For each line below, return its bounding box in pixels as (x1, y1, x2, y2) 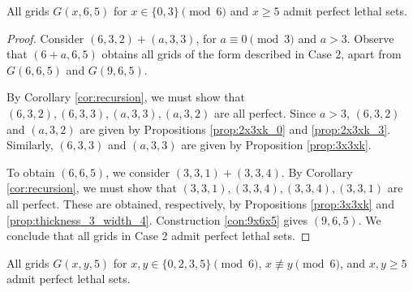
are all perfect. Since (213, 104, 316, 121)
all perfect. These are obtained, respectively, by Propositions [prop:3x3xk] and (6, 195, 394, 212)
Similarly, (6, 136, 54, 153)
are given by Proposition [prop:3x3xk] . (181, 136, 372, 153)
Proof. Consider (6, 29, 84, 46)
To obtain (6, 163, 55, 180)
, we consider (105, 163, 170, 180)
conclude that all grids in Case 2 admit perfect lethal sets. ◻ (6, 227, 311, 244)
